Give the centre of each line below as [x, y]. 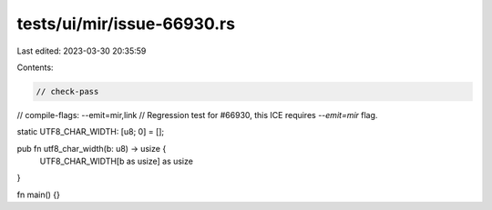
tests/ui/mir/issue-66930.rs [126, 24]
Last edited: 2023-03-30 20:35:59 [82, 51]
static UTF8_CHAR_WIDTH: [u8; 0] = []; [91, 132]
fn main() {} [39, 195]
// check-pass [67, 91]
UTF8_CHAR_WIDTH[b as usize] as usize [116, 161]
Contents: [35, 67]
